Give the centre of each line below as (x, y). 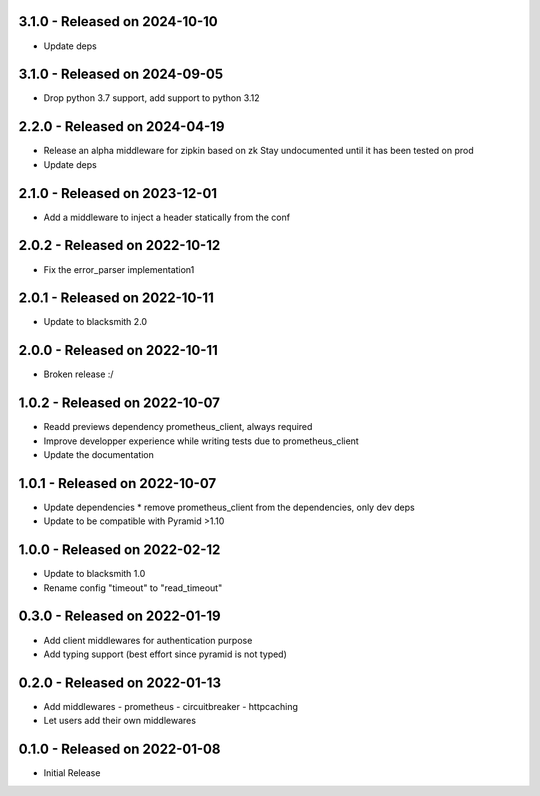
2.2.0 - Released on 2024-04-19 (121, 126)
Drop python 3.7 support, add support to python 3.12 (151, 98)
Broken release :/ (78, 374)
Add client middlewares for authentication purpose (148, 640)
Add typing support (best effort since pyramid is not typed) (165, 654)
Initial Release (72, 773)
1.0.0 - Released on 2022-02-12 (119, 550)
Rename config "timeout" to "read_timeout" (133, 587)
